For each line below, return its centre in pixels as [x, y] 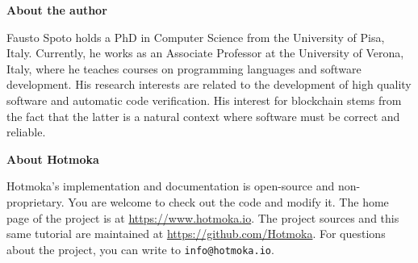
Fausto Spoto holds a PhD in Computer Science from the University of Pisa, [196, 37]
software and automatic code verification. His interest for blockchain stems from [204, 100]
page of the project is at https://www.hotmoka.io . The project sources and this [203, 217]
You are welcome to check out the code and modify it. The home [228, 201]
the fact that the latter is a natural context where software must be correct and [203, 116]
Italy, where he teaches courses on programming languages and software [184, 68]
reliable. [26, 132]
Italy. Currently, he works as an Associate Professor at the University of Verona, [205, 53]
